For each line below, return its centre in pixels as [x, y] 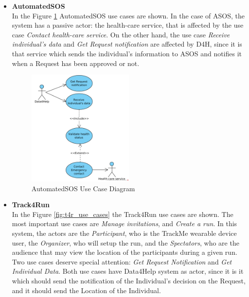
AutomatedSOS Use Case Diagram [83, 188]
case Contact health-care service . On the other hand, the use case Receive [121, 34]
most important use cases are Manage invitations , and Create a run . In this [124, 223]
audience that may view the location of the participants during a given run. [124, 252]
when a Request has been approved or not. [76, 63]
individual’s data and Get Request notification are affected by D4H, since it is [127, 44]
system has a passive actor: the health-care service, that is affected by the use [128, 25]
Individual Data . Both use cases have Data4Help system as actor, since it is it [128, 271]
